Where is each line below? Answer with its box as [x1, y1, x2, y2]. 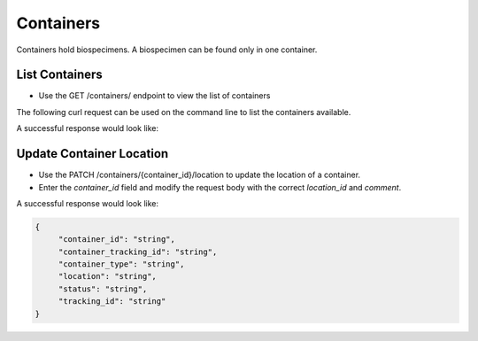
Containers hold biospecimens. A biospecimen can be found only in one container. [16, 44, 318, 55]
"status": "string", [58, 283, 148, 294]
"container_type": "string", [58, 260, 185, 269]
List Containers [16, 67, 104, 82]
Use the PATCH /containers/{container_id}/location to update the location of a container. [38, 169, 361, 181]
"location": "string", [58, 271, 157, 282]
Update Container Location [16, 146, 169, 161]
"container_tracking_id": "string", [58, 246, 218, 257]
